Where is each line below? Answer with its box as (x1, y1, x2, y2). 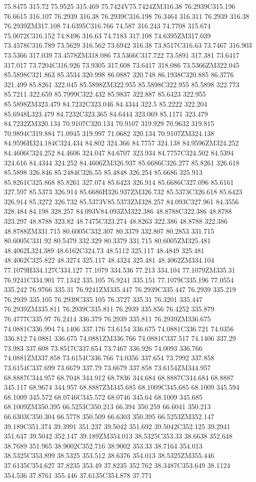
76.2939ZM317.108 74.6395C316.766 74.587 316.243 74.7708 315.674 (4, 20, 211, 31)
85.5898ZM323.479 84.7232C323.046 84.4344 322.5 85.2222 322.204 (4, 98, 207, 109)
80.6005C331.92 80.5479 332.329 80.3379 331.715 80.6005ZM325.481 (4, 235, 211, 246)
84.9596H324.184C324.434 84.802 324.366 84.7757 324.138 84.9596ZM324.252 (4, 138, 239, 148)
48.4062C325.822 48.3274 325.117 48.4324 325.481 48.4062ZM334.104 (4, 255, 214, 265)
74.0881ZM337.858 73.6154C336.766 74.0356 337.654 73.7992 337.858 (4, 352, 214, 363)
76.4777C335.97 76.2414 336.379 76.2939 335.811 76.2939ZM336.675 (4, 314, 211, 323)
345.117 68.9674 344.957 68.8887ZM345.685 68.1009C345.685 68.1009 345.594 (4, 382, 240, 392)
